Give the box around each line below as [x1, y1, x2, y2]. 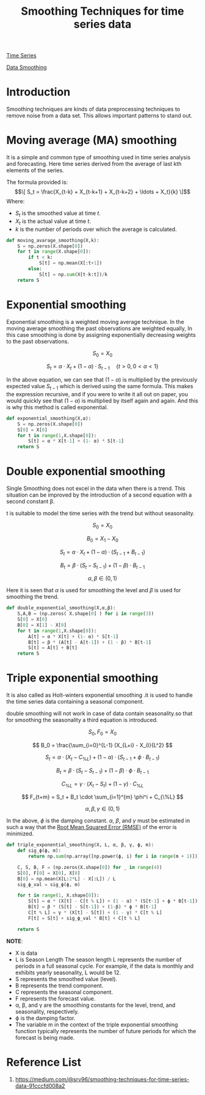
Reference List [6, 1055, 81, 1069]
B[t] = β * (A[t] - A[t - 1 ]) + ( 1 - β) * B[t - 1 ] [28, 639, 151, 645]
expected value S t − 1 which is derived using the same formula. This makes [6, 383, 193, 391]
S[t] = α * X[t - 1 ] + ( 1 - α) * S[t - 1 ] [28, 438, 124, 445]
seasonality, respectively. [15, 1007, 79, 1015]
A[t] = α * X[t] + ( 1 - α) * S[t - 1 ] [28, 633, 119, 639]
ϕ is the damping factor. [15, 1014, 76, 1022]
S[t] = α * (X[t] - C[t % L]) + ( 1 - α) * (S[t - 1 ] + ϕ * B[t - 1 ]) [28, 898, 198, 905]
